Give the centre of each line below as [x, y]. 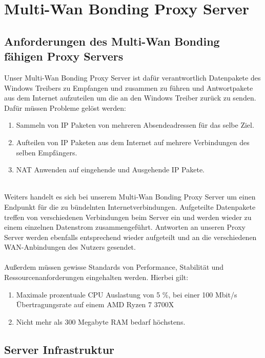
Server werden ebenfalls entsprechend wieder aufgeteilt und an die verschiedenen [130, 237]
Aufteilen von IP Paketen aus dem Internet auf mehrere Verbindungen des [133, 142]
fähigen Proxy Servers [64, 56]
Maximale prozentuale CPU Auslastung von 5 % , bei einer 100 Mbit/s [127, 294]
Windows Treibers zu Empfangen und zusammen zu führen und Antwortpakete [129, 87]
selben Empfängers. [47, 152]
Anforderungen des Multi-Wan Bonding [112, 41]
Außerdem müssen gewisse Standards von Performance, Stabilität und [114, 267]
